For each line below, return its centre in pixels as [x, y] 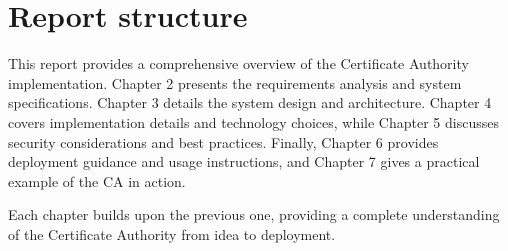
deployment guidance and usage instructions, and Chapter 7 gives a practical [244, 161]
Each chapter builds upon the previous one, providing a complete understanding [254, 214]
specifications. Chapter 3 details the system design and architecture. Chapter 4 [250, 102]
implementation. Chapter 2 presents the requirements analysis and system [235, 82]
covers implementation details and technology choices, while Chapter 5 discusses [253, 121]
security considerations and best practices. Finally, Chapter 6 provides [223, 141]
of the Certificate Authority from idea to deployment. [172, 233]
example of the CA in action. [97, 180]
